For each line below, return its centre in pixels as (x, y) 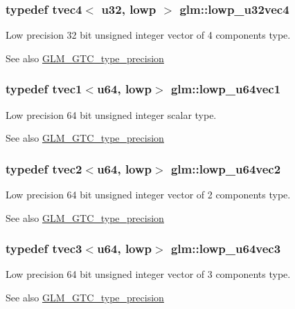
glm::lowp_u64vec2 (226, 168)
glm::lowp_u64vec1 (226, 89)
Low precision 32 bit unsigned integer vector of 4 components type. (148, 35)
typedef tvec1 (44, 89)
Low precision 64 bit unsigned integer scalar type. (111, 114)
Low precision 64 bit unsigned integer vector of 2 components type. (148, 195)
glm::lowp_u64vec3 (226, 249)
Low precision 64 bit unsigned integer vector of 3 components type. (148, 274)
